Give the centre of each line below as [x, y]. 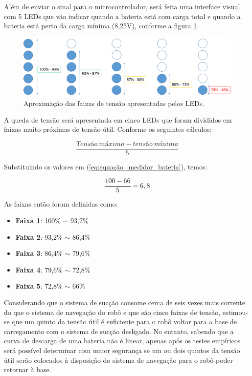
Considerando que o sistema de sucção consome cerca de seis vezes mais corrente [125, 303]
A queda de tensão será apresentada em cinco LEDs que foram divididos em [118, 119]
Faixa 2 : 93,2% [39, 237]
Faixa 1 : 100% [38, 220]
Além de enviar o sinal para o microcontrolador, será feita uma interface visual [122, 6]
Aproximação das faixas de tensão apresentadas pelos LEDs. [114, 103]
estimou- [235, 312]
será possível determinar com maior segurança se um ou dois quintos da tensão [122, 350]
